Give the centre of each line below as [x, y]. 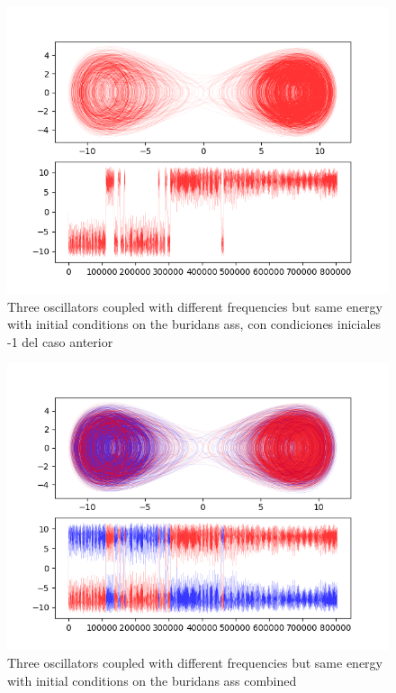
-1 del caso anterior [60, 341]
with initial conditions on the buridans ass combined [152, 680]
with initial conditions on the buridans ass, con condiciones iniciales [194, 324]
